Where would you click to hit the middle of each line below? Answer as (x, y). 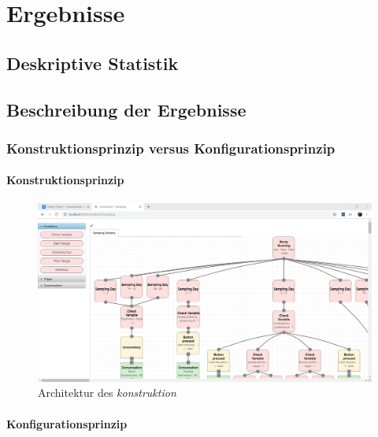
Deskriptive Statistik (93, 63)
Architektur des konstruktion (107, 393)
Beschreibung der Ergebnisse (126, 109)
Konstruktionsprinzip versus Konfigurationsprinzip (171, 148)
